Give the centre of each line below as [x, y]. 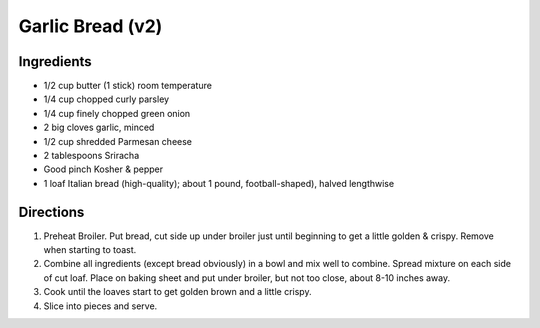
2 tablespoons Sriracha [91, 156]
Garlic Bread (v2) [90, 26]
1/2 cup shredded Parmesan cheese [118, 141]
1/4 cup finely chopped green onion [117, 113]
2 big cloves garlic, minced [99, 127]
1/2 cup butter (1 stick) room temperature [127, 86]
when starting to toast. [90, 250]
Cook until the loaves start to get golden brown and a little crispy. [177, 292]
